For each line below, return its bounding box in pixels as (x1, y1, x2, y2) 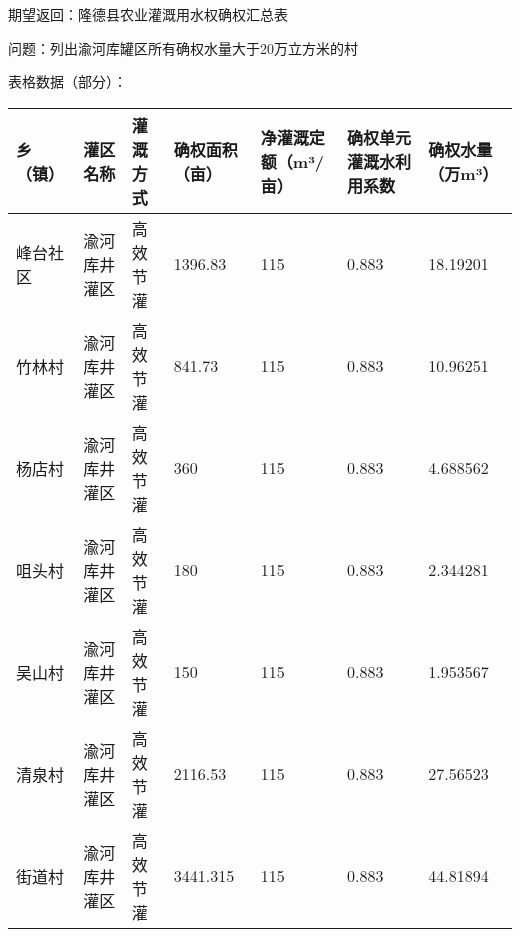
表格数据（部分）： (8, 71, 127, 92)
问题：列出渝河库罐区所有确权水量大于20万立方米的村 (8, 37, 358, 58)
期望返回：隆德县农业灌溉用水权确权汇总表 (8, 4, 288, 24)
